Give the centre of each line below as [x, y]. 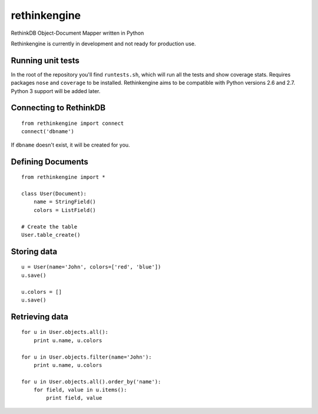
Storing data [34, 251]
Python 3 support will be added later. [56, 91]
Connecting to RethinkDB [58, 108]
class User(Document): [54, 193]
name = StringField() [65, 202]
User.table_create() [51, 235]
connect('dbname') [48, 132]
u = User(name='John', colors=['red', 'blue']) [91, 267]
